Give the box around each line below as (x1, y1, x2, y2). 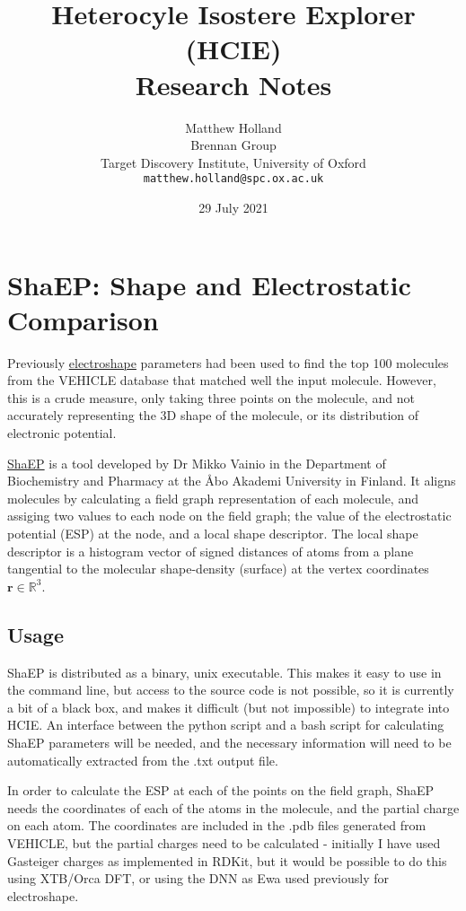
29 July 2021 (198, 197, 268, 216)
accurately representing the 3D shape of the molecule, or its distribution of (7, 406, 419, 425)
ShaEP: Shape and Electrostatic (7, 266, 411, 302)
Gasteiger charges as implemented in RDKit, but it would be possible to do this (7, 851, 447, 870)
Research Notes (135, 66, 332, 102)
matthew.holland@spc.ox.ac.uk (143, 172, 324, 186)
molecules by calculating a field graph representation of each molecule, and (7, 488, 418, 507)
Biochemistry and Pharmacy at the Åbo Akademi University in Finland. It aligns (7, 471, 456, 490)
